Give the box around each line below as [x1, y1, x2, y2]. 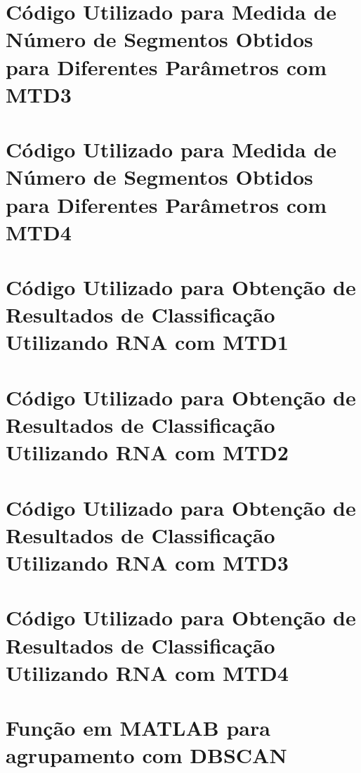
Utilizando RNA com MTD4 [6, 658, 289, 687]
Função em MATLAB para [6, 713, 270, 742]
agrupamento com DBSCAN [6, 741, 287, 769]
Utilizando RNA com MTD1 [6, 327, 289, 356]
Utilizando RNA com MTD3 [6, 547, 289, 576]
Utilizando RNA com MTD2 [6, 438, 289, 467]
